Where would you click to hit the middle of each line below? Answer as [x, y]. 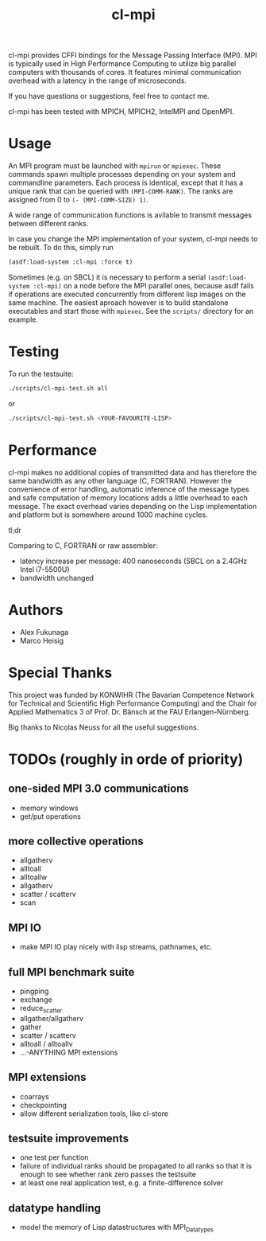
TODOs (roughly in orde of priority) [126, 759]
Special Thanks [60, 673]
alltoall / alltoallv [46, 1043]
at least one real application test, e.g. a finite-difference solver [121, 1183]
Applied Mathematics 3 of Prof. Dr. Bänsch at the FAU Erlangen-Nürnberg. [129, 711]
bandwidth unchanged [56, 577]
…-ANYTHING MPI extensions [69, 1052]
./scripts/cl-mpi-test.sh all [58, 388]
